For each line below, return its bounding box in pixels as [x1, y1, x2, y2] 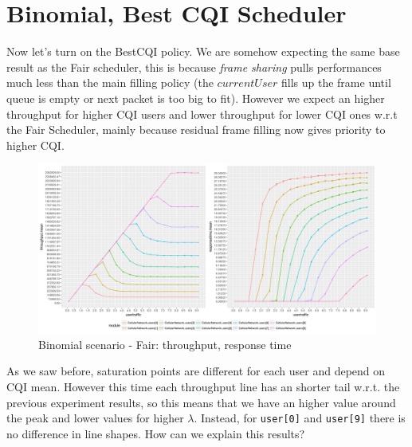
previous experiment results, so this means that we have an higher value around [6, 394, 396, 410]
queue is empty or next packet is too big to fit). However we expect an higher [6, 89, 385, 106]
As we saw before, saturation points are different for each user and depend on [6, 363, 386, 379]
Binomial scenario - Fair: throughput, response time [38, 335, 292, 352]
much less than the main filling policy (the [6, 74, 214, 91]
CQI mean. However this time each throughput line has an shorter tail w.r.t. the [6, 378, 400, 395]
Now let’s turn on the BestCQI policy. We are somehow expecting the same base [6, 43, 400, 60]
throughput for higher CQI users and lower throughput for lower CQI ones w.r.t [6, 105, 398, 122]
